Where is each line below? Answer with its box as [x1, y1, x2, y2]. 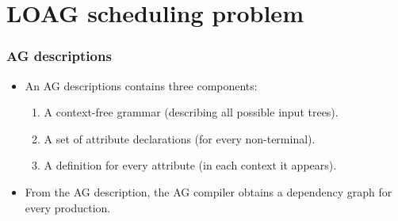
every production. [25, 199, 111, 215]
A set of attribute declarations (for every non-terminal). [44, 130, 316, 147]
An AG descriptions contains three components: [25, 77, 258, 93]
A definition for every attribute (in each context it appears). [44, 157, 337, 173]
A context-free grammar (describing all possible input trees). [44, 104, 339, 120]
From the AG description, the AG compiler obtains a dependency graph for [25, 183, 392, 200]
